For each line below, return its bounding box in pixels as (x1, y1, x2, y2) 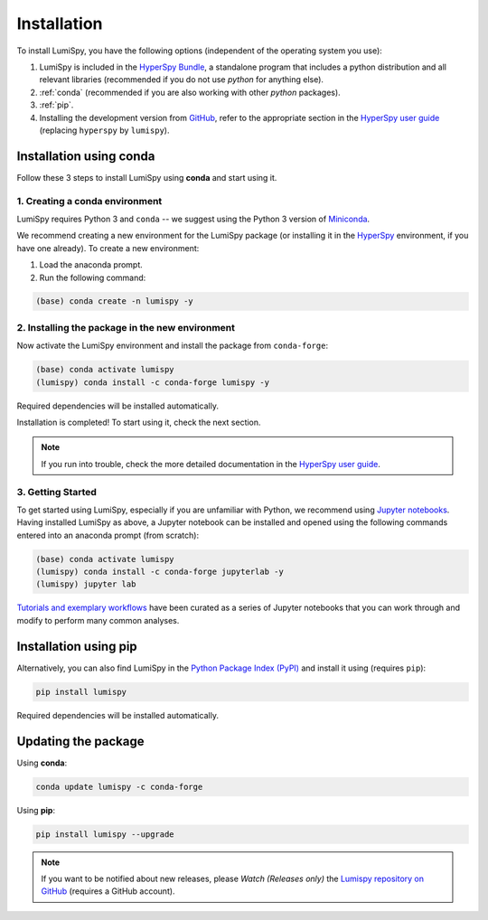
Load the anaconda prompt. (39, 259, 144, 270)
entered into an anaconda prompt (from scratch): (16, 530, 199, 540)
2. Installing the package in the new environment (16, 321, 235, 333)
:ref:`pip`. (39, 99, 74, 110)
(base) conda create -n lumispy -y (35, 296, 193, 306)
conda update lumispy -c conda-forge (35, 782, 203, 792)
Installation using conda (16, 148, 155, 164)
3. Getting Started (16, 485, 97, 498)
